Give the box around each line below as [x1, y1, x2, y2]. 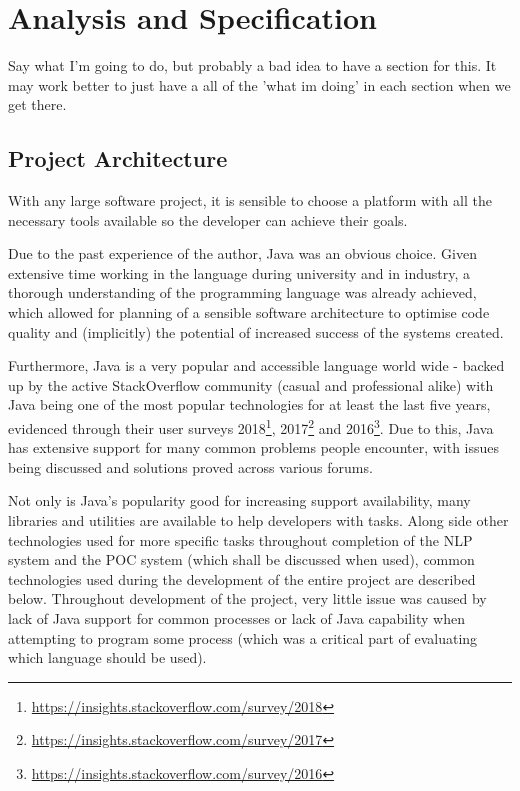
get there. [8, 94, 67, 115]
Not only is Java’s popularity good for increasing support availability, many [8, 490, 471, 511]
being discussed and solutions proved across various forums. [8, 456, 373, 477]
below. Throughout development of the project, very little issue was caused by [8, 588, 487, 609]
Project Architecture [8, 143, 228, 174]
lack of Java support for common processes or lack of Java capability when [8, 608, 465, 629]
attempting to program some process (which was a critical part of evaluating [8, 627, 478, 648]
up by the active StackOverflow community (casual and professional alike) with [8, 374, 494, 395]
